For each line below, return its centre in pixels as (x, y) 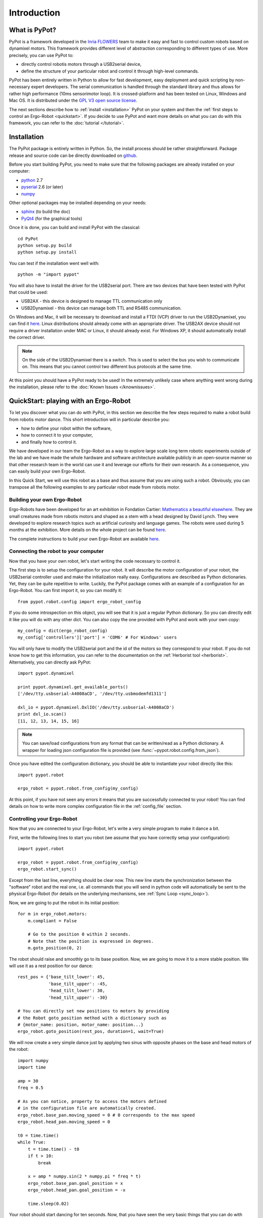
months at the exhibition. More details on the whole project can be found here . (88, 530)
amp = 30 (28, 1081)
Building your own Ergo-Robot (46, 499)
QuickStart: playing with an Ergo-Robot (70, 401)
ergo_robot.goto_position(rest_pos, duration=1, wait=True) (91, 1031)
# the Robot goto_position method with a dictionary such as (92, 1018)
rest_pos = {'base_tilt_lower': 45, (61, 977)
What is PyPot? (33, 30)
